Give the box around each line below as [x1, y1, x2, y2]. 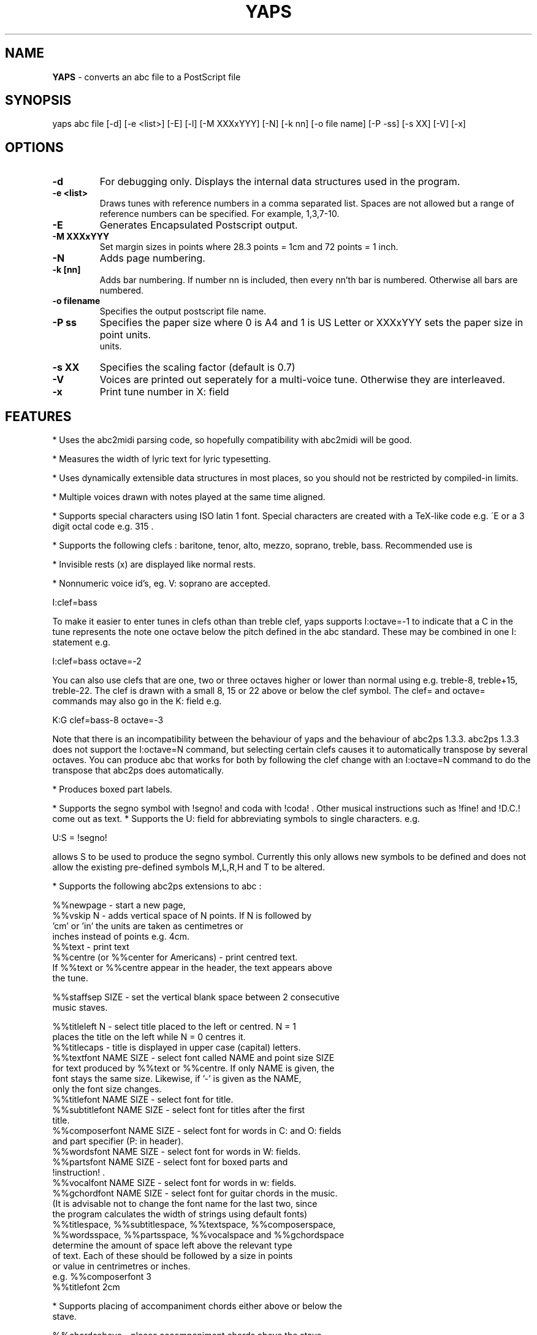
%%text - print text [52, 941, 129, 953]
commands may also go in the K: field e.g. [52, 696, 222, 707]
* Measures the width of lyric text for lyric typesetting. [52, 454, 271, 465]
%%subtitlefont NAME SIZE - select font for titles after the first [52, 1105, 305, 1116]
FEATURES [5, 408, 72, 424]
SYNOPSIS [5, 93, 72, 108]
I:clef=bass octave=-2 [52, 656, 142, 667]
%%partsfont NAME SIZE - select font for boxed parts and [52, 1157, 288, 1168]
